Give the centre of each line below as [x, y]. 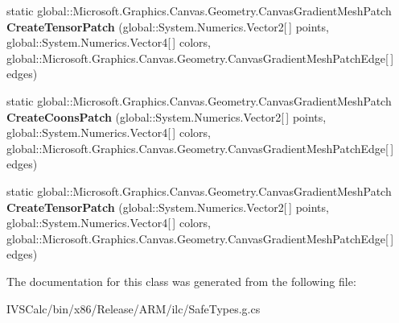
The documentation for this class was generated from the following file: [181, 281]
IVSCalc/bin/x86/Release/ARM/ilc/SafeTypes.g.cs [134, 308]
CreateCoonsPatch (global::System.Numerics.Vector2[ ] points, [167, 116]
